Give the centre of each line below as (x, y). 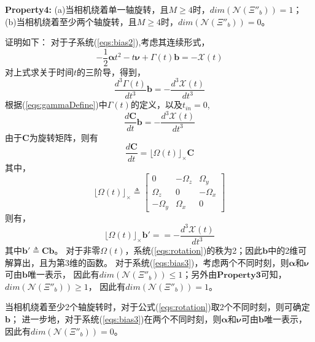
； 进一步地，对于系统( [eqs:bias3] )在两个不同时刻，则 (116, 319)
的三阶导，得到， (111, 71)
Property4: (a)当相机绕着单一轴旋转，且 (87, 9)
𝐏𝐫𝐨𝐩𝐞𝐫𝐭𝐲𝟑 (239, 275)
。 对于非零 (77, 250)
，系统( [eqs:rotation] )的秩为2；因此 (194, 250)
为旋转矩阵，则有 (64, 137)
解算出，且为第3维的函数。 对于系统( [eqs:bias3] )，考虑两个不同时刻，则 (147, 262)
